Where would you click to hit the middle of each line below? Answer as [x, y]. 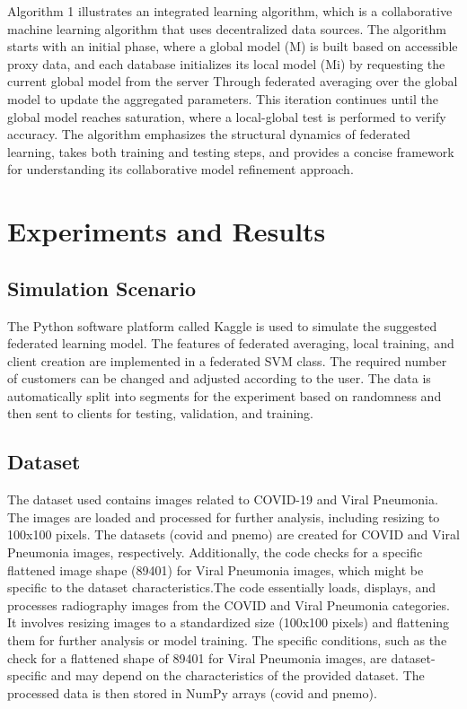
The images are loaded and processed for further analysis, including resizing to [224, 516]
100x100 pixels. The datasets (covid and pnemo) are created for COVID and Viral [233, 534]
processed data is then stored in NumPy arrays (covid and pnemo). [192, 692]
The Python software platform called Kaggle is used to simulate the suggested [222, 325]
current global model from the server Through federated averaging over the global [233, 81]
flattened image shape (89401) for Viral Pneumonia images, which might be [216, 569]
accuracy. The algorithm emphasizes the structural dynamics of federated [209, 134]
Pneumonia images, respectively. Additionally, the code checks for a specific [215, 552]
